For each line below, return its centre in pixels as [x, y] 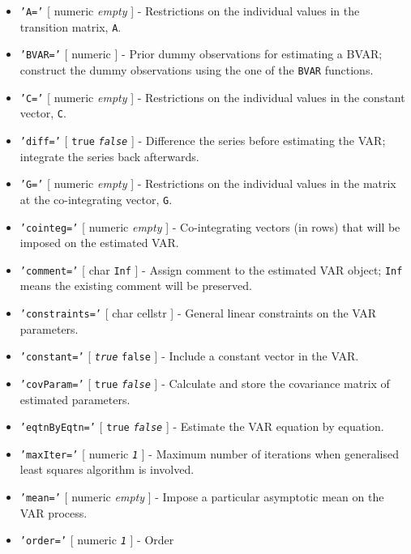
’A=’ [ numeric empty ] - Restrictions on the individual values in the [190, 11]
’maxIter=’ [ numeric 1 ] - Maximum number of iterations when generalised [210, 453]
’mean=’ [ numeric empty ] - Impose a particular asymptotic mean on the [202, 497]
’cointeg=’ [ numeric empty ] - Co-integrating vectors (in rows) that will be [210, 226]
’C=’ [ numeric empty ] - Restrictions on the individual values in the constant [212, 97]
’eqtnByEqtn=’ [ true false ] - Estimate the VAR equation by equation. [202, 426]
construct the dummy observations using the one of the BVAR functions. [197, 69]
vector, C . [43, 113]
